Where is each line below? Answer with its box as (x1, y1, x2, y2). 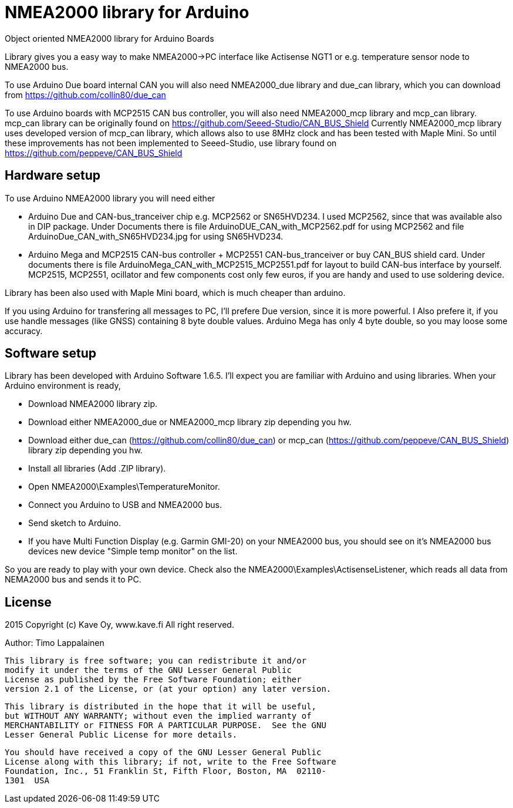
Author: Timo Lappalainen (5, 638, 104, 648)
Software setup (5, 346, 97, 361)
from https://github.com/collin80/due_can (5, 89, 166, 100)
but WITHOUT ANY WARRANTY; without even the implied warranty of (5, 711, 312, 721)
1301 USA (5, 776, 49, 786)
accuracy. (5, 325, 43, 336)
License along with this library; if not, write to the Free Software (5, 757, 336, 767)
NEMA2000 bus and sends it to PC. (5, 574, 141, 585)
